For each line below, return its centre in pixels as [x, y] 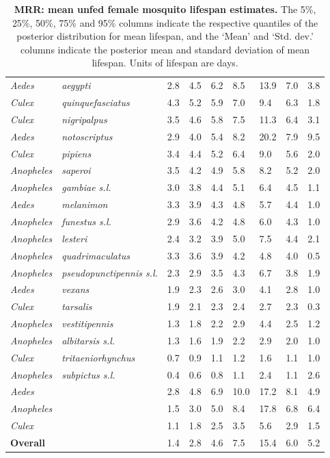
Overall [28, 442]
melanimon [85, 204]
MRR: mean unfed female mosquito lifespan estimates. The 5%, [165, 9]
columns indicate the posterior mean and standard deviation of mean [165, 49]
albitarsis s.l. [88, 340]
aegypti [76, 85]
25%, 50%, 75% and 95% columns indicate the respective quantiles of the [165, 22]
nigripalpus [84, 119]
